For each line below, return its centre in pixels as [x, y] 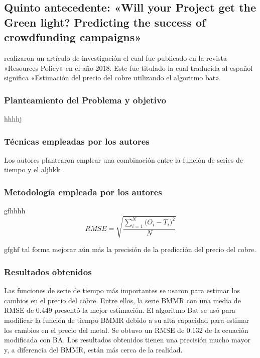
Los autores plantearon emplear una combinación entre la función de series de [123, 159]
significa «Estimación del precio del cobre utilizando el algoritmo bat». [112, 78]
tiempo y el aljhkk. [33, 169]
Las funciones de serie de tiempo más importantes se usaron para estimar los [122, 290]
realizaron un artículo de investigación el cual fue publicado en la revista [116, 57]
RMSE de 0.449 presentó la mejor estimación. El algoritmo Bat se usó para [120, 310]
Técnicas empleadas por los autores [77, 141]
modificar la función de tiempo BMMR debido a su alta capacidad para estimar [127, 320]
